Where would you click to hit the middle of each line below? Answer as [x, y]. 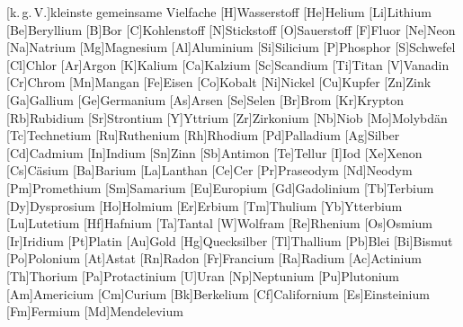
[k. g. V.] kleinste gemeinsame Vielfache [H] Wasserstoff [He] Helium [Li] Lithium [219, 12]
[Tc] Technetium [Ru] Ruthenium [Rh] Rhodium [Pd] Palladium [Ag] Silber [203, 135]
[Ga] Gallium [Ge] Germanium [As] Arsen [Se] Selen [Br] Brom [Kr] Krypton [205, 99]
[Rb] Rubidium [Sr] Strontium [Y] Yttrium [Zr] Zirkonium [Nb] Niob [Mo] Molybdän [227, 117]
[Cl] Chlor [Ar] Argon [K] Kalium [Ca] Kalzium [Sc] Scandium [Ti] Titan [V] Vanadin [228, 64]
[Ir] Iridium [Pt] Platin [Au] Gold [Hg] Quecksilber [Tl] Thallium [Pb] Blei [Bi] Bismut [230, 240]
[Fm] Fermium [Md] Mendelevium [95, 311]
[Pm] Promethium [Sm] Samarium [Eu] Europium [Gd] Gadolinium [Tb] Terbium [220, 187]
